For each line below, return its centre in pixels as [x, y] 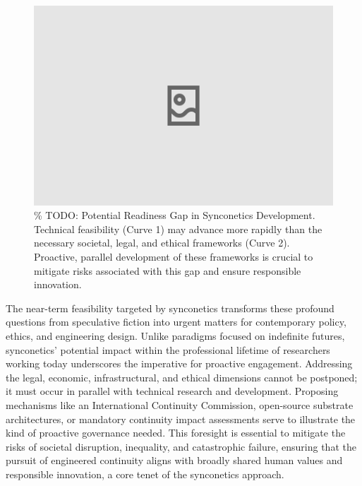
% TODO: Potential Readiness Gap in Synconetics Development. [175, 215]
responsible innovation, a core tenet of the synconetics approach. [145, 474]
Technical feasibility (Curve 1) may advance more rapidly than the [178, 229]
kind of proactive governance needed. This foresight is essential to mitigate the [176, 433]
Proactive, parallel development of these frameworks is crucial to [174, 257]
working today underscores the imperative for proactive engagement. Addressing [179, 363]
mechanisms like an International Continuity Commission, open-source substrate [180, 404]
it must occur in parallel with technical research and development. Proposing [172, 391]
